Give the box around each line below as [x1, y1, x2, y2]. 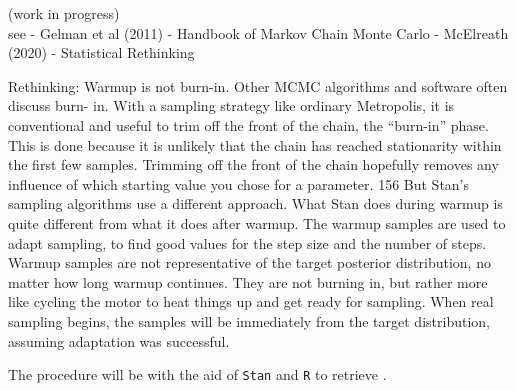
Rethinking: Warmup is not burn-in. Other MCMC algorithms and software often [8, 75, 508, 96]
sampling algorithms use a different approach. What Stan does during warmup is [8, 193, 503, 214]
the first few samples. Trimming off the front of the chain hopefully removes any [8, 154, 499, 175]
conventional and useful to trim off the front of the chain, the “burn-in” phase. [8, 114, 489, 135]
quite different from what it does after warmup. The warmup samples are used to [8, 212, 506, 233]
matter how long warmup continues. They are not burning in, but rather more [8, 271, 488, 292]
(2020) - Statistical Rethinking [8, 42, 195, 63]
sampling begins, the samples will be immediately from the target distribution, [8, 310, 490, 331]
